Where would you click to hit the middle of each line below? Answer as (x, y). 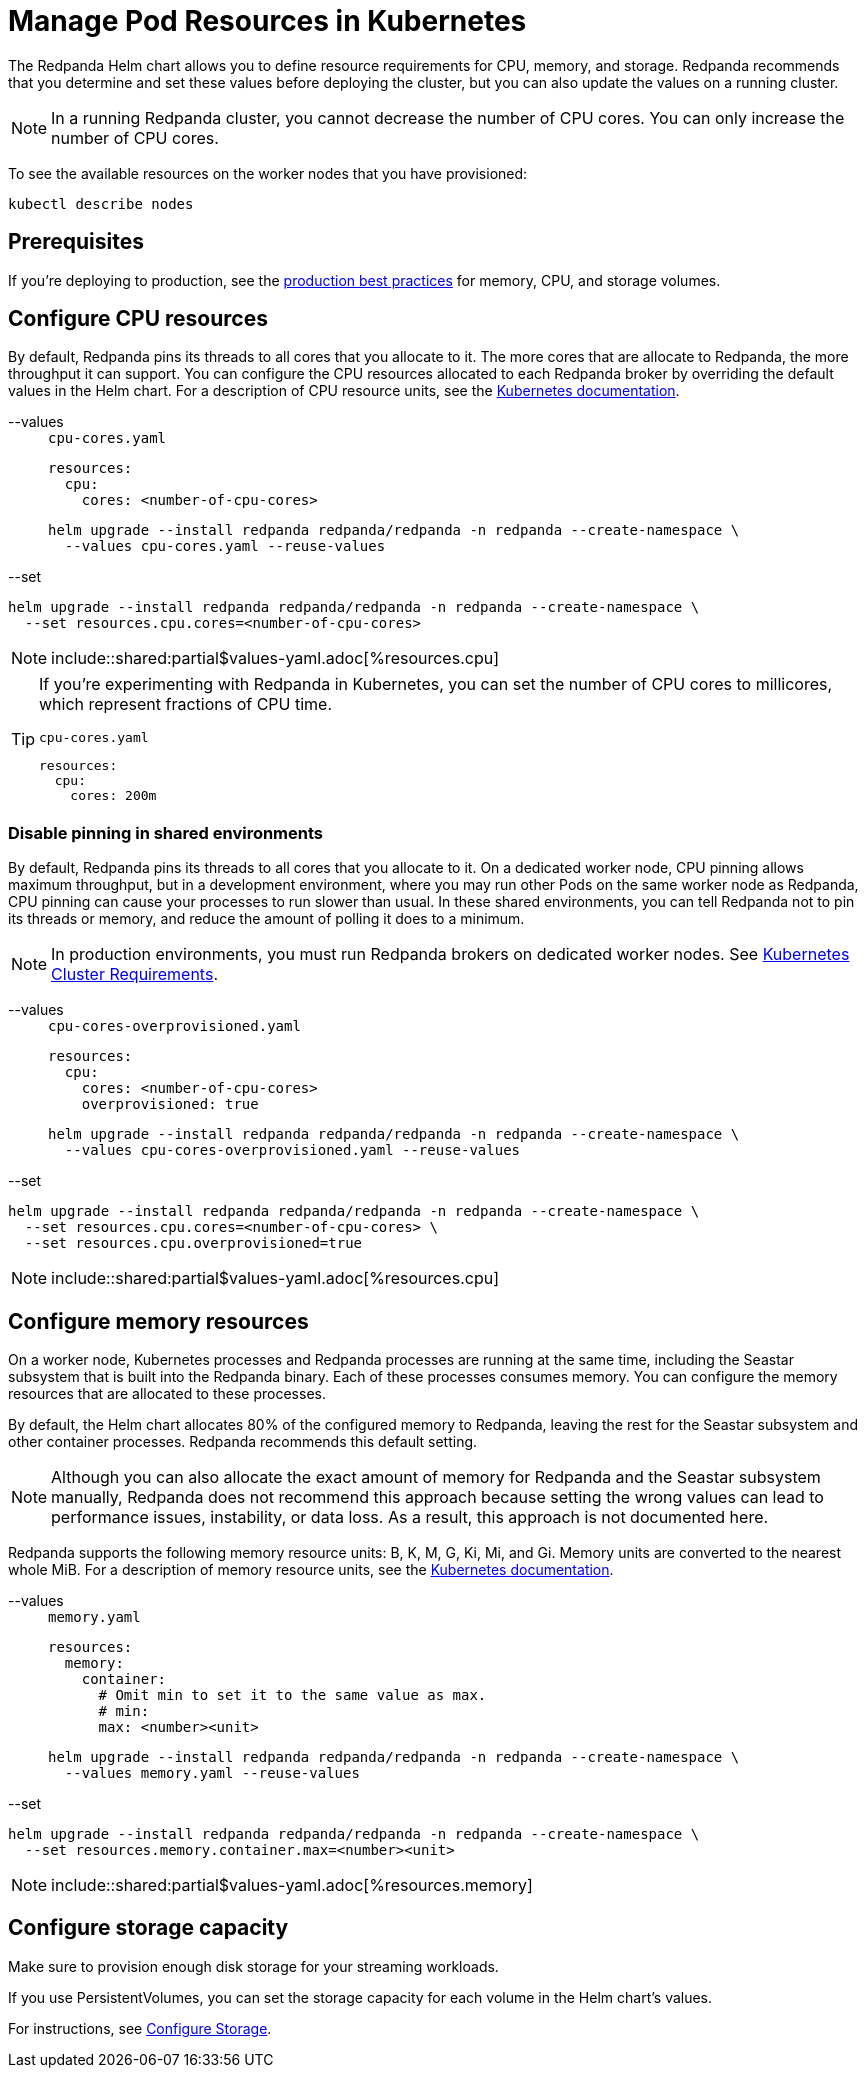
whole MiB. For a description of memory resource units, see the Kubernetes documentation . (311, 1570)
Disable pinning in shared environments (166, 832)
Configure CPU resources (138, 319)
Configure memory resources (158, 1321)
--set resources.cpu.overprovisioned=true (193, 1243)
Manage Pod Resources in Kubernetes (267, 21)
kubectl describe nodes (101, 203)
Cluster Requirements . (134, 974)
